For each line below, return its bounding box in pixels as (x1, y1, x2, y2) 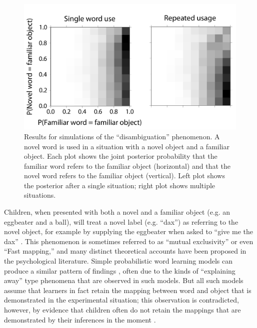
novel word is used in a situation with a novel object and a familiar (24, 141, 229, 151)
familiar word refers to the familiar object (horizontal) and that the (24, 160, 230, 171)
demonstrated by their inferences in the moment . (4, 314, 156, 325)
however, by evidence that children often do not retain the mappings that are (4, 305, 241, 315)
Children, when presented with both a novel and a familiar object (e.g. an (4, 207, 230, 217)
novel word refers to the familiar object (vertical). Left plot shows (24, 170, 225, 181)
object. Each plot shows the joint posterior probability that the (24, 151, 217, 161)
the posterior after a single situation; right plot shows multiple (24, 180, 215, 190)
